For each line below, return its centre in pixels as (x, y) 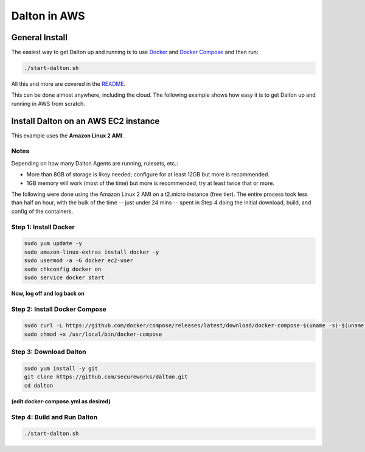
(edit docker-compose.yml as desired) (61, 401)
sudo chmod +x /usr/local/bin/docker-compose (93, 334)
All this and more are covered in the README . (68, 84)
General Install (40, 37)
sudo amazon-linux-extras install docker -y (92, 252)
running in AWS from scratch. (48, 103)
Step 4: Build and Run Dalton (54, 417)
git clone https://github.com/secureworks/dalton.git (106, 377)
